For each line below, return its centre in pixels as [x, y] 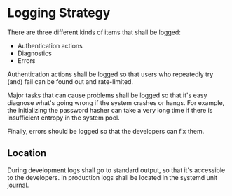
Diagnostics [35, 53]
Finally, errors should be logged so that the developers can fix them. [106, 131]
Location [27, 153]
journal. [18, 185]
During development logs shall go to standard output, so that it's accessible [116, 170]
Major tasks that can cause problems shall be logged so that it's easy [107, 95]
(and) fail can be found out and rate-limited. [70, 81]
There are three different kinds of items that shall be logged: [94, 32]
